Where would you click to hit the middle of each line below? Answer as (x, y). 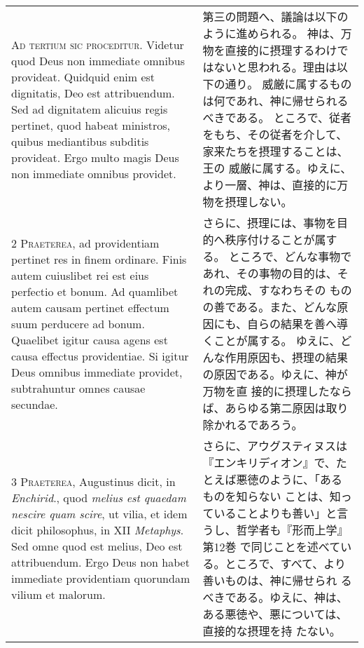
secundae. (35, 404)
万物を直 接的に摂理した (266, 391)
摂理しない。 (259, 202)
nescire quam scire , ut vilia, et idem (99, 514)
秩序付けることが (270, 239)
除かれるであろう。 (253, 425)
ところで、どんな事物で (290, 256)
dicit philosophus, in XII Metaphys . (98, 530)
